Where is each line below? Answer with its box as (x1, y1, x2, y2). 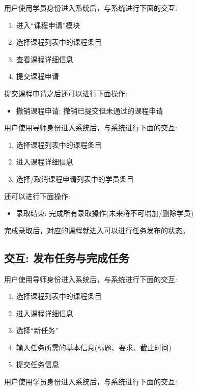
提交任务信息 (16, 359, 59, 370)
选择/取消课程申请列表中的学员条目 (16, 173, 134, 184)
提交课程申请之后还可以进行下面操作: (4, 88, 127, 98)
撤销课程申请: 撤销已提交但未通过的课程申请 (16, 105, 163, 116)
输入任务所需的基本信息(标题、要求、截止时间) (16, 342, 172, 352)
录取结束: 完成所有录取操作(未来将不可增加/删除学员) (16, 208, 194, 218)
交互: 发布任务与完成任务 (4, 249, 129, 265)
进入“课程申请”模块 (16, 19, 80, 30)
